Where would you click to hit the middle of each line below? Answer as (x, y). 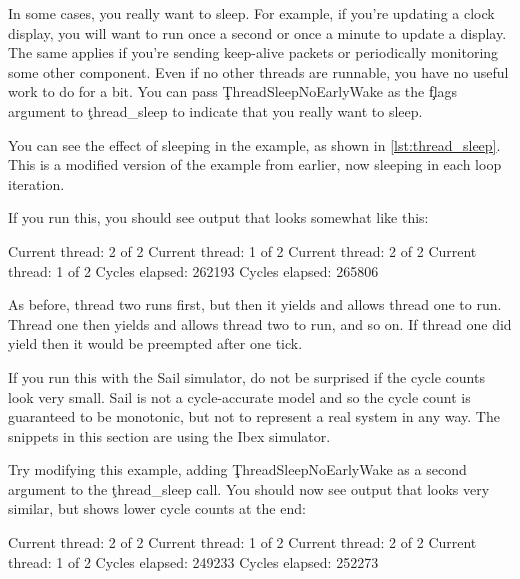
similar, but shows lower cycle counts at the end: (157, 508)
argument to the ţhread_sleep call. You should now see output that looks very (249, 488)
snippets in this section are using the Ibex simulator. (169, 435)
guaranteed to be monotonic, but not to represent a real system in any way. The (254, 416)
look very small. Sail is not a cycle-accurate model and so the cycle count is (239, 396)
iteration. (36, 183)
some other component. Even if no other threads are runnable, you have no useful (258, 71)
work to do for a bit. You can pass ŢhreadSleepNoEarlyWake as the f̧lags (233, 91)
